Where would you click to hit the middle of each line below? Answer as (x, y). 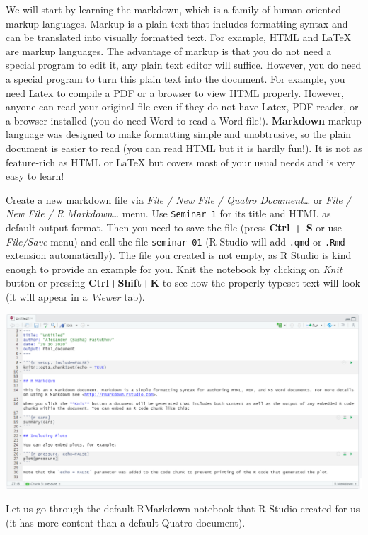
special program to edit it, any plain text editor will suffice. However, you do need (184, 65)
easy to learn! (35, 176)
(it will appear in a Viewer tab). (75, 297)
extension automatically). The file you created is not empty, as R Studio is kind (179, 255)
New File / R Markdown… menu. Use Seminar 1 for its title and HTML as (168, 213)
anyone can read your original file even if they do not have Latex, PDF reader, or (182, 107)
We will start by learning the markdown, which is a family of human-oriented (173, 9)
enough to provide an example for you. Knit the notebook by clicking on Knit (174, 269)
